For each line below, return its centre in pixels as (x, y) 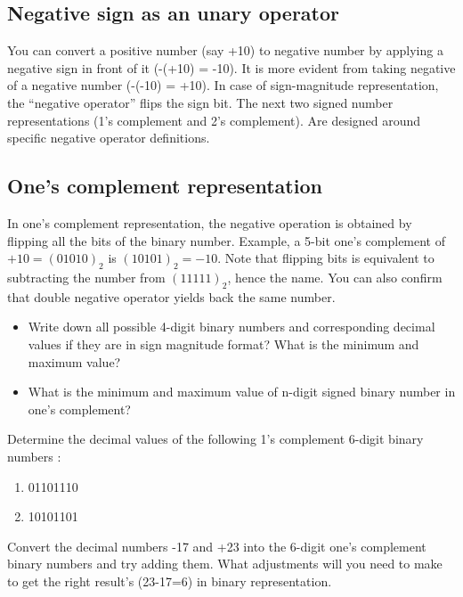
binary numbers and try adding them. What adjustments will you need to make (225, 564)
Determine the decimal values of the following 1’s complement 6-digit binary (215, 439)
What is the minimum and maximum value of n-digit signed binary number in (242, 392)
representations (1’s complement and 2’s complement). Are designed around (214, 120)
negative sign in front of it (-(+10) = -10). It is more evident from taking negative (231, 67)
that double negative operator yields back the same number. (171, 296)
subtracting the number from (86, 277)
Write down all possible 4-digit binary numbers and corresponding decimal (231, 327)
